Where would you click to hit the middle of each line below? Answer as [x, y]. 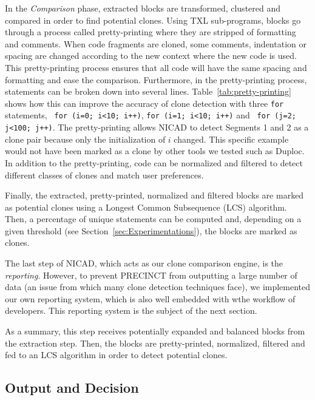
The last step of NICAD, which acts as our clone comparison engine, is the [144, 263]
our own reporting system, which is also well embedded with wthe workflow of [150, 298]
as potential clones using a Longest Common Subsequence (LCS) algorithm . [146, 207]
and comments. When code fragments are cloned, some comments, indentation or [156, 43]
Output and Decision [72, 388]
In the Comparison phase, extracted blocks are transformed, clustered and [143, 8]
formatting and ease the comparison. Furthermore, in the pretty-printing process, [156, 79]
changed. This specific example [231, 139]
